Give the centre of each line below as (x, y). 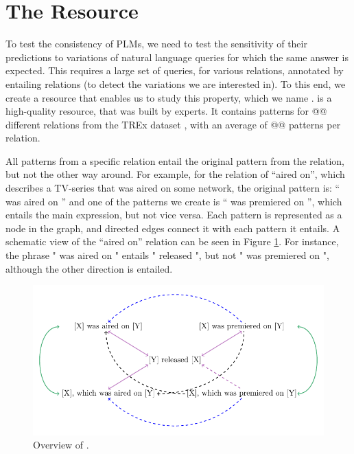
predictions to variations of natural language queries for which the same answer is (177, 57)
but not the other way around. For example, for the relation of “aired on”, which (175, 174)
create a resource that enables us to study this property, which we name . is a (169, 97)
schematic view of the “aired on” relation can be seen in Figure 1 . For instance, (172, 241)
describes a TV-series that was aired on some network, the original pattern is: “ (173, 188)
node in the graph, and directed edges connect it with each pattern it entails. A (173, 228)
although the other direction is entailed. (89, 268)
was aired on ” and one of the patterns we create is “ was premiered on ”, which (174, 201)
